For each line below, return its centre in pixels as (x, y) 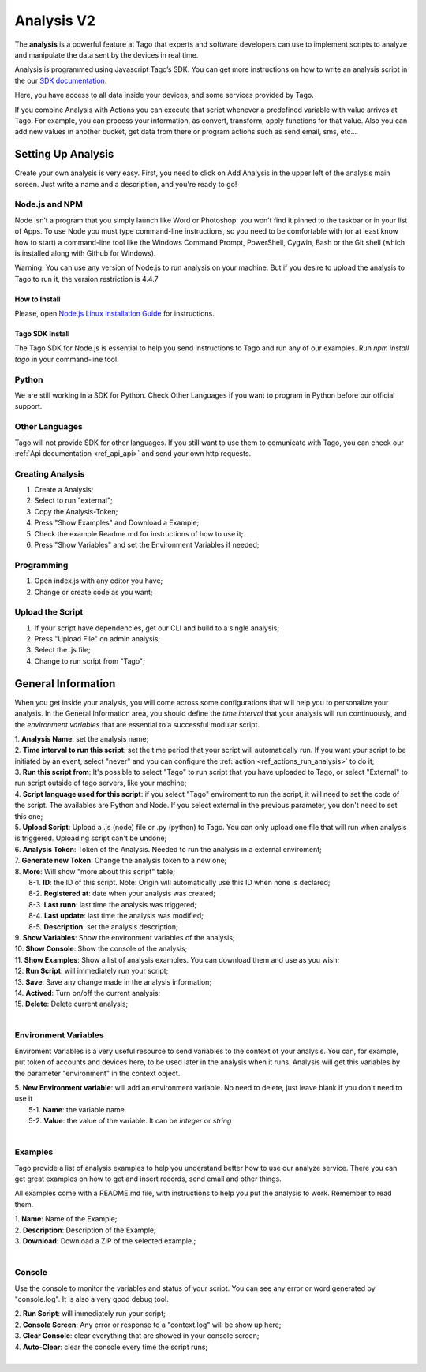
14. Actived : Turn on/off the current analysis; (88, 993)
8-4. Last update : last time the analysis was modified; (116, 916)
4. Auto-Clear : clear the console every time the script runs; (111, 1347)
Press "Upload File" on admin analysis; (97, 639)
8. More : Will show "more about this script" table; (95, 871)
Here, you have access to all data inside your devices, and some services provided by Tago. (164, 95)
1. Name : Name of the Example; (66, 1219)
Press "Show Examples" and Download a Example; (117, 523)
